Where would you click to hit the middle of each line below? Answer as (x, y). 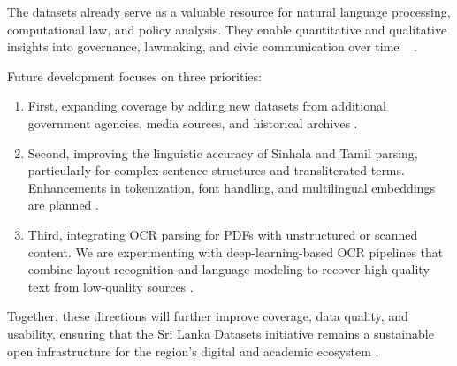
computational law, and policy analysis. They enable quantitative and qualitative (227, 29)
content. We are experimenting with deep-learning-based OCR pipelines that (236, 252)
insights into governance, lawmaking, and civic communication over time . (212, 46)
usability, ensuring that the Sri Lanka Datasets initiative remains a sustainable (221, 333)
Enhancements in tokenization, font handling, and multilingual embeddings (231, 187)
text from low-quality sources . (110, 286)
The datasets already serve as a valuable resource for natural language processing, (229, 11)
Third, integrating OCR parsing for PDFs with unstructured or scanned (223, 234)
